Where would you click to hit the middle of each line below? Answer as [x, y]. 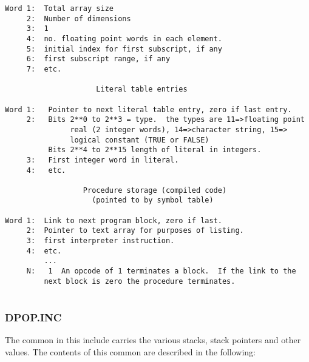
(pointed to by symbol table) [153, 200]
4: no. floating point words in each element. [124, 39]
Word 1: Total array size [59, 8]
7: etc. [44, 69]
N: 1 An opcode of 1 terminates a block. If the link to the [161, 271]
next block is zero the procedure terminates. [140, 281]
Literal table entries [142, 89]
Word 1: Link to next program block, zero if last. [114, 220]
